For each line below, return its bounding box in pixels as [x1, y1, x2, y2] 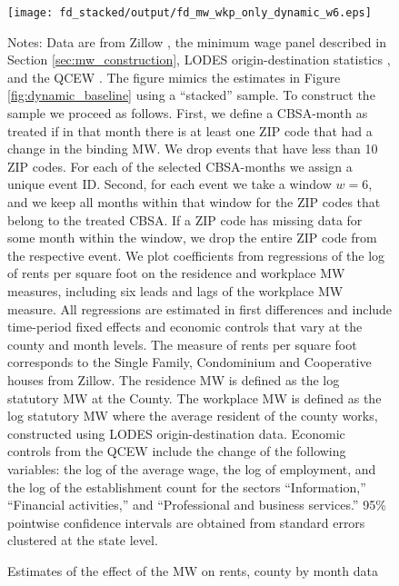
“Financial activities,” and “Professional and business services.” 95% [7, 495, 386, 514]
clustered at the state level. [7, 531, 158, 550]
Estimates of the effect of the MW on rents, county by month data [7, 561, 378, 580]
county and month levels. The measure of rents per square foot [7, 334, 357, 353]
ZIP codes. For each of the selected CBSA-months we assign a [7, 156, 353, 175]
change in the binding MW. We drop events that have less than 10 [7, 139, 378, 158]
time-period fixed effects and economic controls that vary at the [7, 317, 363, 336]
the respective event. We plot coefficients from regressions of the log [7, 245, 385, 264]
